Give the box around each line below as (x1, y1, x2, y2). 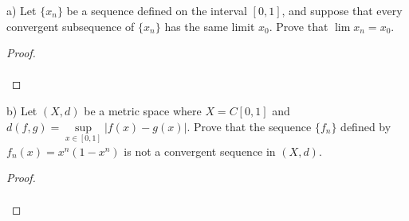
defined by (340, 118, 391, 134)
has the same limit (164, 17, 255, 34)
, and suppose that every (281, 2, 403, 18)
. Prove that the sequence (187, 118, 312, 134)
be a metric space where (84, 102, 202, 118)
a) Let (6, 2, 37, 18)
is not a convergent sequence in (124, 142, 276, 159)
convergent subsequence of (6, 17, 135, 34)
